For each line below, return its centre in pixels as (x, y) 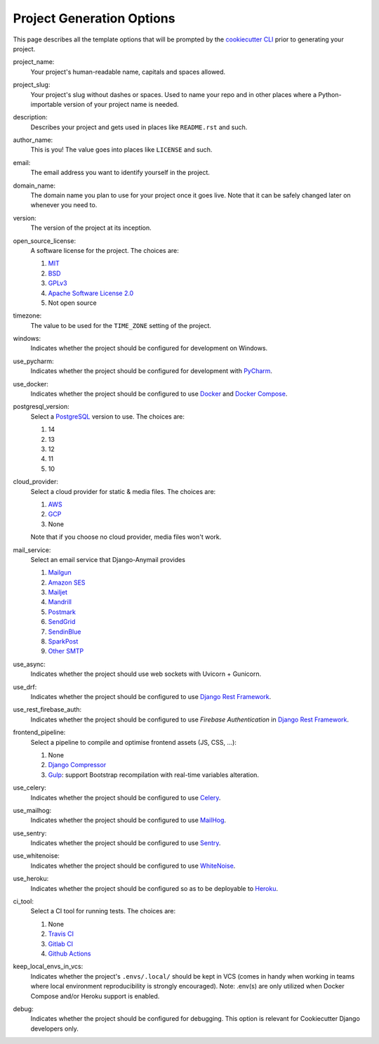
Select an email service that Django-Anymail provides (108, 559)
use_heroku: (31, 879)
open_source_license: (45, 241)
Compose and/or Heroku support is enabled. (95, 996)
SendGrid (62, 622)
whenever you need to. (64, 205)
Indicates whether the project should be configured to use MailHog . (128, 820)
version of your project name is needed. (121, 104)
